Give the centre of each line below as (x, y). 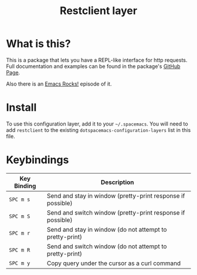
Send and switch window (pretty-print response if (116, 212)
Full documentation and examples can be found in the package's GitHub (93, 66)
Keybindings (38, 160)
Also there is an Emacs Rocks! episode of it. (59, 84)
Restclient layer (98, 11)
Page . (13, 72)
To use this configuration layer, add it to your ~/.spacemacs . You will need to (97, 124)
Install (21, 108)
